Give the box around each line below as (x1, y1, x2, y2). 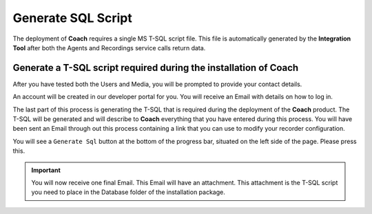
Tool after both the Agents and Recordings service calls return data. (12, 43, 206, 52)
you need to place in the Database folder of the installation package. (31, 188, 225, 196)
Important (31, 166, 61, 174)
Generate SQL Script (12, 10, 132, 25)
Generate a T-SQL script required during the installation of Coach (12, 62, 299, 74)
